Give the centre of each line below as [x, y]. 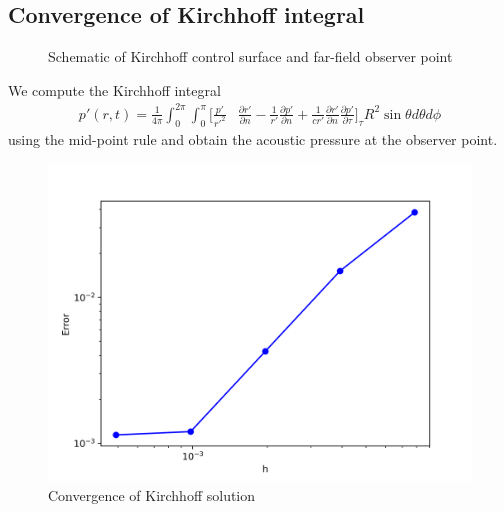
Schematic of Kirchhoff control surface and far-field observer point [250, 56]
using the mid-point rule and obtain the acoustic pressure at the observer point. [253, 138]
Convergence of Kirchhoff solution [152, 494]
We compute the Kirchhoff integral [114, 89]
